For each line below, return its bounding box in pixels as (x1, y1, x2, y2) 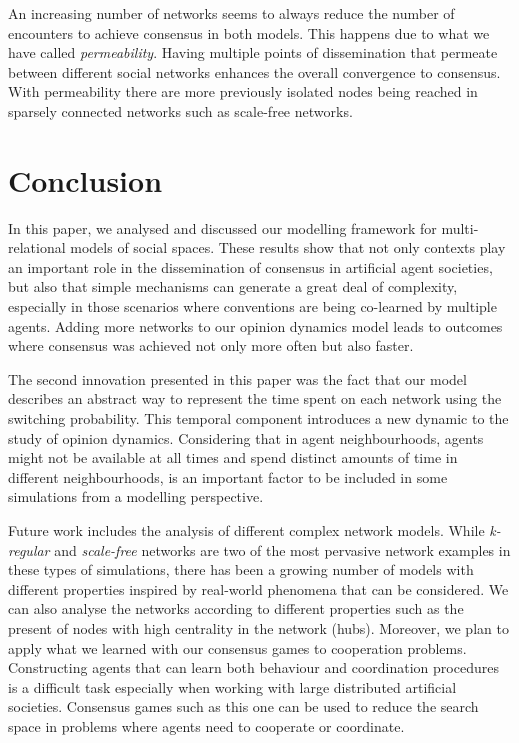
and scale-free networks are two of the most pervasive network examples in (54, 539, 511, 560)
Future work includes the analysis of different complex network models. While (8, 520, 485, 540)
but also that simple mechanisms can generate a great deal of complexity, (8, 276, 458, 297)
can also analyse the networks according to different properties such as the (8, 598, 464, 619)
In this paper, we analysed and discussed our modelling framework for (8, 217, 437, 238)
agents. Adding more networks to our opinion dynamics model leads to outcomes (8, 315, 503, 336)
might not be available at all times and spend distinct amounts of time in (8, 447, 458, 468)
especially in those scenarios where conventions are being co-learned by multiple (8, 296, 497, 317)
